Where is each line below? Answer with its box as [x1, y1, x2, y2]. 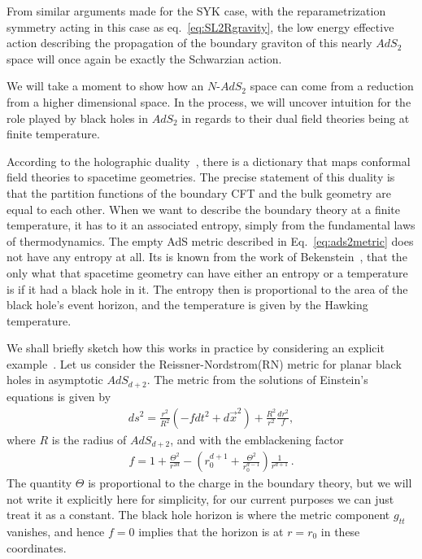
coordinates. [7, 539, 67, 556]
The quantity [7, 474, 72, 491]
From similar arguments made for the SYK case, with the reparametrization [7, 2, 386, 19]
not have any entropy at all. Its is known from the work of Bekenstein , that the [7, 248, 407, 265]
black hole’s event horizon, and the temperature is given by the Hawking [7, 296, 368, 313]
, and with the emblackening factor [170, 430, 344, 448]
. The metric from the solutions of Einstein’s [146, 371, 368, 388]
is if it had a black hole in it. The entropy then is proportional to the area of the [7, 280, 408, 297]
